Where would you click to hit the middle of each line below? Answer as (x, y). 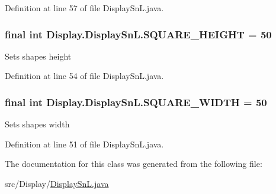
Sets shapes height (38, 56)
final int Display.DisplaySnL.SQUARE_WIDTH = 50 (136, 102)
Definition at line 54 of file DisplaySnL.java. (84, 76)
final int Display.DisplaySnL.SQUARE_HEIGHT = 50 (138, 34)
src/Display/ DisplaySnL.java (57, 183)
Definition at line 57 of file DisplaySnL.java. (84, 8)
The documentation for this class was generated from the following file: (134, 164)
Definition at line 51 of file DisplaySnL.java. (84, 144)
